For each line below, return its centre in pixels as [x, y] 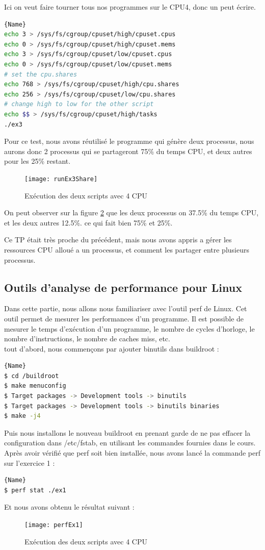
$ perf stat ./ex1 [35, 490]
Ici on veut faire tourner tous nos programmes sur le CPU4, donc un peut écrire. [130, 7]
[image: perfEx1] [54, 525]
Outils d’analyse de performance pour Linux [123, 287]
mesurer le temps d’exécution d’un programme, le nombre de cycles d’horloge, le [129, 328]
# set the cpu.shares [41, 74]
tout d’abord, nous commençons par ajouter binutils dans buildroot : [112, 348]
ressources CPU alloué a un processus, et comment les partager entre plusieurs [127, 249]
